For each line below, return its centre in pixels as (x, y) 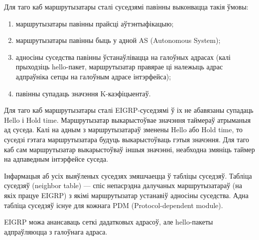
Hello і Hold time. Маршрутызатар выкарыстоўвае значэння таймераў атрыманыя (128, 120)
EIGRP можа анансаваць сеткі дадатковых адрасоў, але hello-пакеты (109, 222)
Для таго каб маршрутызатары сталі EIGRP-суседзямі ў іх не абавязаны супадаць (129, 110)
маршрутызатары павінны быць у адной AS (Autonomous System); (118, 40)
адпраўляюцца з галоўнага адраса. (56, 231)
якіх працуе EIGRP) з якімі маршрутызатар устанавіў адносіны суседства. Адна (127, 195)
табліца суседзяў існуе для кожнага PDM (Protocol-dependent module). (114, 205)
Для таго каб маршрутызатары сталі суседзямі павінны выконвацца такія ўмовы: (126, 6)
